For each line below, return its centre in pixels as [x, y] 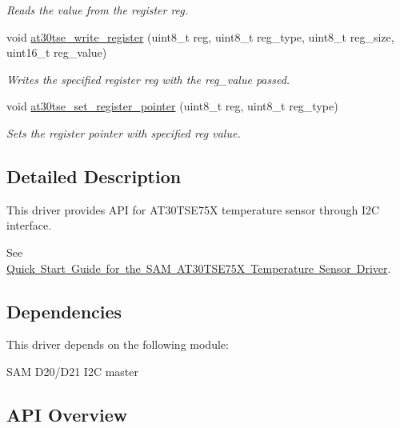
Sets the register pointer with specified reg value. [124, 132]
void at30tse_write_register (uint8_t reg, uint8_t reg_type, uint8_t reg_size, [200, 36]
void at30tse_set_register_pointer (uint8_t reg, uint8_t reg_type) [172, 106]
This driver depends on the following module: [118, 344]
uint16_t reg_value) [57, 52]
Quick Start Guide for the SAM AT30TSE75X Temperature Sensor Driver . [199, 268]
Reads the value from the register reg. [98, 10]
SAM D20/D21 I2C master [72, 371]
